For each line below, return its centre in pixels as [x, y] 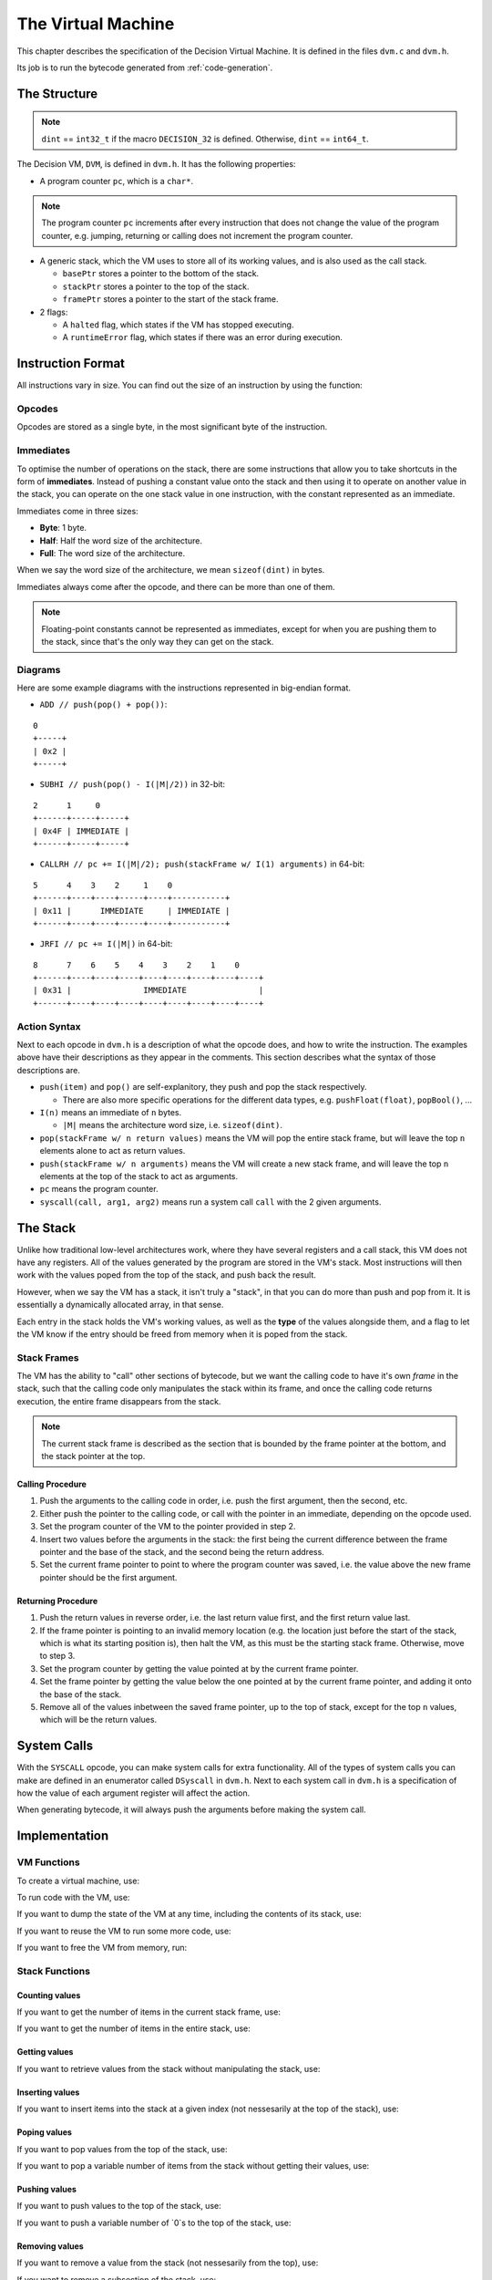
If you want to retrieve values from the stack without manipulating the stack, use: [169, 2068]
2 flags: [54, 312]
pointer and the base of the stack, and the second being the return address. [182, 1551]
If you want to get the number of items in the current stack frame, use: [149, 2012]
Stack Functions [54, 1971]
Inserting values [48, 2092]
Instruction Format [71, 363]
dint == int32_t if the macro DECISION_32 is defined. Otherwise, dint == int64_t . [205, 139]
